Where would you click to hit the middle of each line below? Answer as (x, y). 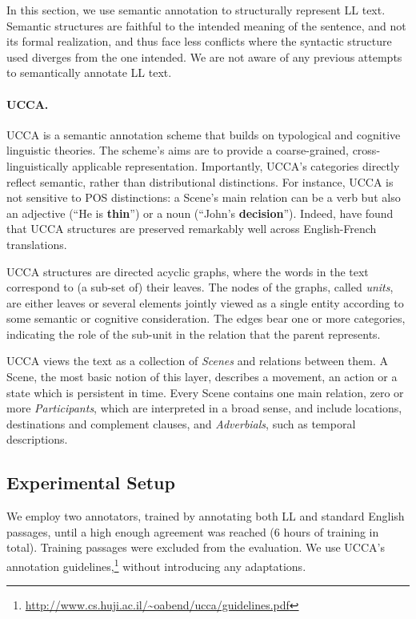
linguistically (38, 165)
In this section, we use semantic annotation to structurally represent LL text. (196, 10)
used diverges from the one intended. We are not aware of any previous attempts (204, 56)
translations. (37, 244)
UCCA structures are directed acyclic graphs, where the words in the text (188, 271)
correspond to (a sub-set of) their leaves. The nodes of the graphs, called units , (200, 287)
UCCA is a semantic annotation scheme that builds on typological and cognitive (204, 134)
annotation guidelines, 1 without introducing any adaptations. (156, 565)
